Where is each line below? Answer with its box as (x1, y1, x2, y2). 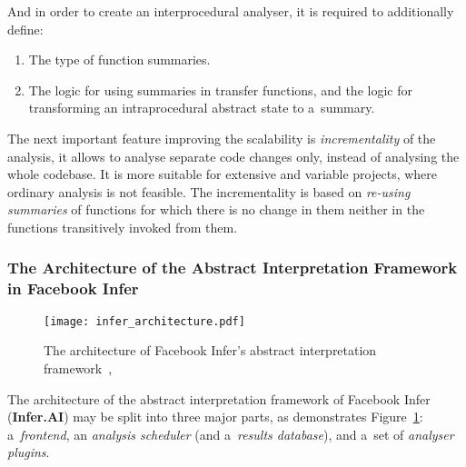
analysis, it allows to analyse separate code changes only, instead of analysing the (7, 146, 460, 165)
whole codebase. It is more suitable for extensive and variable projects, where (7, 164, 438, 184)
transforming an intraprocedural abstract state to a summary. (28, 98, 375, 117)
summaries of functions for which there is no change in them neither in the (7, 200, 425, 219)
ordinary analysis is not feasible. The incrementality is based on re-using (7, 182, 411, 201)
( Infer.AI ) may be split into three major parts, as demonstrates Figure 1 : (7, 407, 423, 426)
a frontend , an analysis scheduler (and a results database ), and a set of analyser (7, 424, 454, 443)
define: (7, 19, 44, 38)
